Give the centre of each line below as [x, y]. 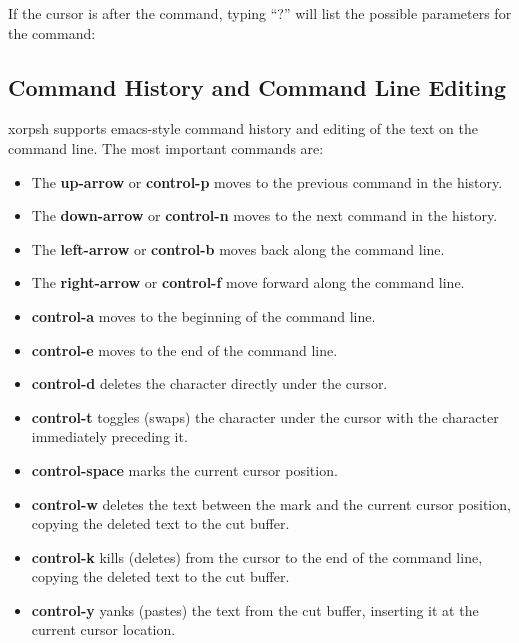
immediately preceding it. [109, 436]
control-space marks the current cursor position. [184, 469]
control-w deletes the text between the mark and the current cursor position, [271, 503]
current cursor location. [103, 629]
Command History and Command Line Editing [257, 86]
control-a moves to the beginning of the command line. [203, 315]
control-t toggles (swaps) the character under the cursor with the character [265, 416]
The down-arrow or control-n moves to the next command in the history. [264, 215]
